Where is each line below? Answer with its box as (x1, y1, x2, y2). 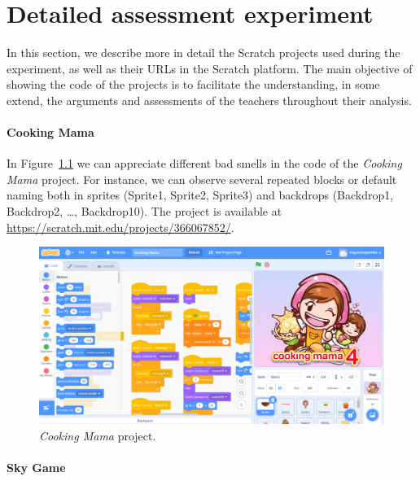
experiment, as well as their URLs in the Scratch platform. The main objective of (7, 59, 413, 77)
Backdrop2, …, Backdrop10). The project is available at (7, 203, 282, 220)
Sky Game (7, 459, 66, 476)
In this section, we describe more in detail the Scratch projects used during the (7, 44, 400, 61)
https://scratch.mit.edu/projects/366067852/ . (7, 218, 234, 235)
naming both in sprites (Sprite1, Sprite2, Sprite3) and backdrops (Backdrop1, (7, 186, 394, 203)
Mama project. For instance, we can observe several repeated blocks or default (7, 170, 397, 187)
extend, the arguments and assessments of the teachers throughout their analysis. (7, 91, 412, 108)
